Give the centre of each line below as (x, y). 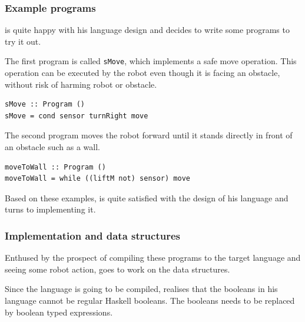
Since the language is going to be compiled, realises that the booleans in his (141, 289)
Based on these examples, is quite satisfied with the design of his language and (147, 197)
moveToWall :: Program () (55, 167)
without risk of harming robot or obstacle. (81, 84)
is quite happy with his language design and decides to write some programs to (147, 30)
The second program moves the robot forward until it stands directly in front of (149, 135)
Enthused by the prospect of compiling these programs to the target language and (153, 258)
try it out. (23, 41)
